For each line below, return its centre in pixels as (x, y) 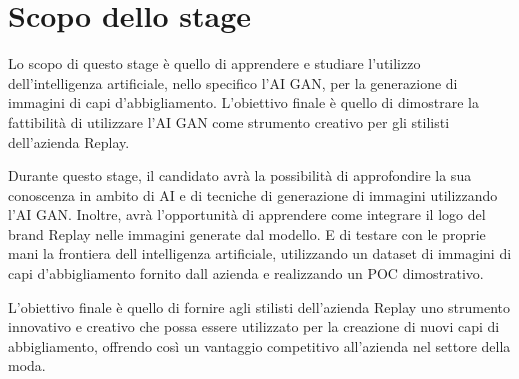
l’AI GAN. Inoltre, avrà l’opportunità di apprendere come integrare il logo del (247, 214)
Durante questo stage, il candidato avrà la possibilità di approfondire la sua (240, 175)
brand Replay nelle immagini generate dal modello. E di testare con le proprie (247, 233)
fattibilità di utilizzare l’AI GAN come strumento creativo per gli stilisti (229, 121)
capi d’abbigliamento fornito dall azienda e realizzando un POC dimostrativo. (246, 273)
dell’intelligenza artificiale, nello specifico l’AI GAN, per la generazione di (233, 82)
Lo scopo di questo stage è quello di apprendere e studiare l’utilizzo (214, 63)
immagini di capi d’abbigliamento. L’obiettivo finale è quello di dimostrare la (243, 102)
